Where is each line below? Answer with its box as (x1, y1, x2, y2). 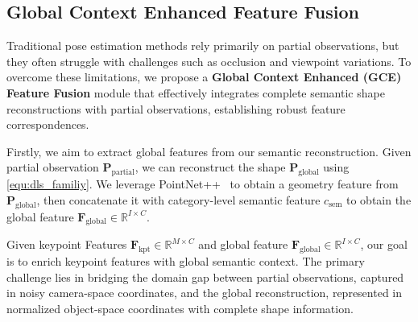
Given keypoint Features (6, 236, 127, 253)
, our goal (360, 236, 408, 253)
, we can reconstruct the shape (135, 159, 286, 175)
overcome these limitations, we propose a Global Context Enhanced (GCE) (6, 68, 402, 85)
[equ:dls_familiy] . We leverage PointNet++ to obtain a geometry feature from (6, 175, 399, 192)
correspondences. (6, 116, 89, 133)
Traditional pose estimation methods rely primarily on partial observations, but (6, 37, 399, 54)
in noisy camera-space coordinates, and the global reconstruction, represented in (6, 284, 403, 301)
